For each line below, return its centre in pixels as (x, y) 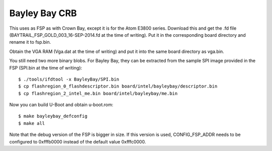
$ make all (32, 123)
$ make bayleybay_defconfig (53, 116)
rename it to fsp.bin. (30, 42)
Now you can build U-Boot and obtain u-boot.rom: (61, 105)
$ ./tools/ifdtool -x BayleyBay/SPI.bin (69, 79)
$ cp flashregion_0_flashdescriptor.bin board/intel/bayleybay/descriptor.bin (118, 86)
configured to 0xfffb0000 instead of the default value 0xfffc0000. (78, 141)
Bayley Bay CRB (43, 13)
